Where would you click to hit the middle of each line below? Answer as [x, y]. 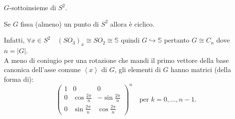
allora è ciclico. [132, 23]
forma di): [19, 79]
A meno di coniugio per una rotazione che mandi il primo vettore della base [117, 60]
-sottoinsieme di [33, 7]
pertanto [177, 40]
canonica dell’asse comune [42, 69]
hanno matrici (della [201, 69]
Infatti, [14, 40]
